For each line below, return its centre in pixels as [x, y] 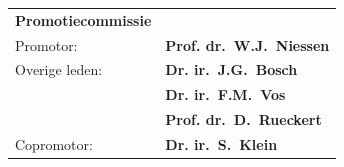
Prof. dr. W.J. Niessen [247, 44]
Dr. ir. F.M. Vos [225, 94]
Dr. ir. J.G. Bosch [231, 69]
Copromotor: [54, 143]
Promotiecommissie [83, 19]
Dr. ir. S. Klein [221, 143]
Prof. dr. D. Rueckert [243, 119]
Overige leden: [59, 69]
